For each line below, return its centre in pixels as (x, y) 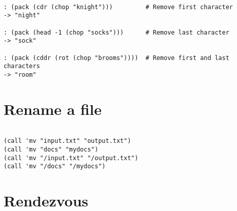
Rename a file (53, 109)
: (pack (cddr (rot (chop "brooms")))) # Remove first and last (116, 58)
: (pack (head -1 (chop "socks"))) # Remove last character (116, 32)
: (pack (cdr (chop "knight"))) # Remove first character (118, 7)
